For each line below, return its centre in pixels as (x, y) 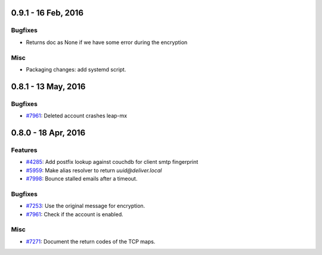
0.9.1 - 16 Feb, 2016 (47, 13)
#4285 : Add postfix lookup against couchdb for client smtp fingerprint (112, 162)
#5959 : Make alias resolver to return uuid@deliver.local (94, 170)
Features (24, 150)
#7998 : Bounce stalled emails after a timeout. (82, 178)
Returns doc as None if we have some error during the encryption (107, 42)
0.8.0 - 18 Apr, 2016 (48, 133)
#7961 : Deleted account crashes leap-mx (77, 116)
